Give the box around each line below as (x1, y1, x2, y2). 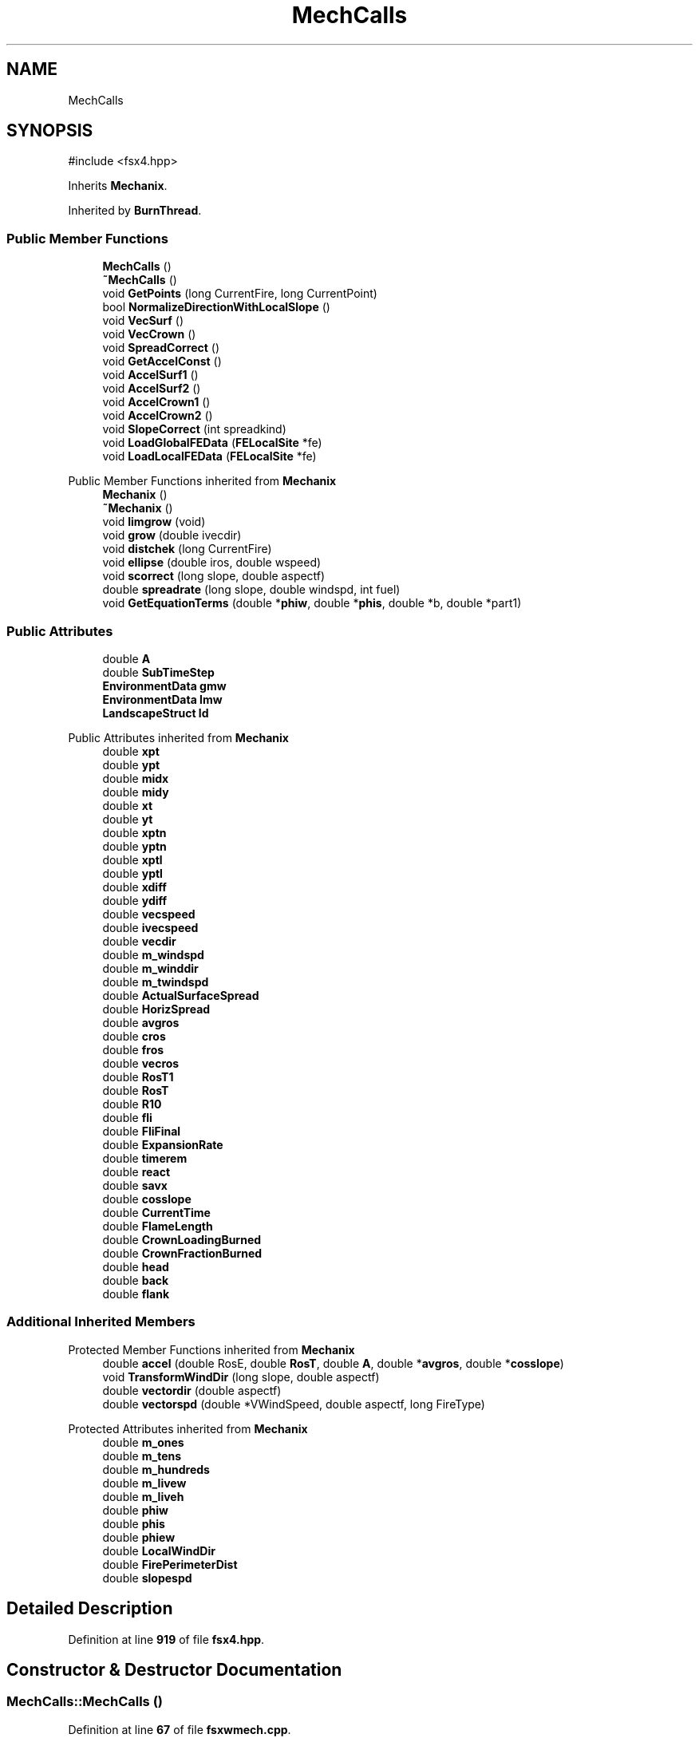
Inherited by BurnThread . (68, 203, 202, 218)
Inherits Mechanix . (68, 179, 168, 193)
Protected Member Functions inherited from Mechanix (68, 1342, 355, 1357)
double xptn (102, 825, 167, 839)
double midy (102, 784, 169, 799)
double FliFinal (102, 1124, 181, 1138)
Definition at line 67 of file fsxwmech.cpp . (68, 1722, 291, 1736)
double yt (102, 812, 153, 826)
